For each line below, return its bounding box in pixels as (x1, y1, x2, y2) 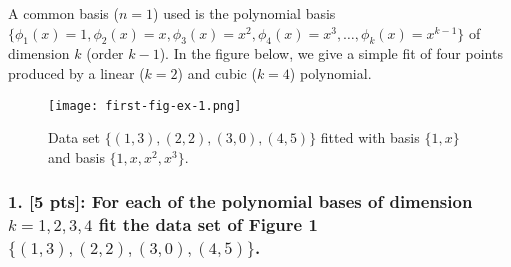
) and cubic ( (177, 62, 257, 83)
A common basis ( (8, 3, 119, 23)
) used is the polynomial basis (153, 3, 336, 23)
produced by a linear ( (8, 62, 145, 83)
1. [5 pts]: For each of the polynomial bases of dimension (8, 189, 473, 214)
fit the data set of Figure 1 (98, 212, 318, 237)
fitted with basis (320, 127, 420, 148)
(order (86, 43, 124, 64)
